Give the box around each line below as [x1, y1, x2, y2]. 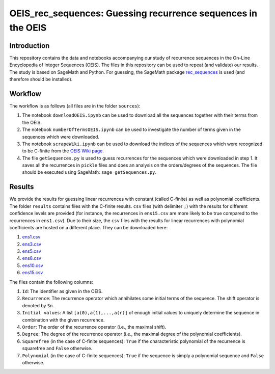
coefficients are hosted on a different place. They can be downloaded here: [9, 224, 168, 230]
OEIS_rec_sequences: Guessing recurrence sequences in [9, 8, 258, 19]
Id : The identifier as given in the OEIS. [22, 288, 103, 295]
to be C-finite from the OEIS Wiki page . [22, 148, 104, 154]
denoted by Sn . [22, 302, 54, 308]
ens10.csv [22, 262, 43, 269]
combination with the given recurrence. [22, 316, 105, 323]
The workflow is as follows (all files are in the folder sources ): [9, 102, 141, 109]
